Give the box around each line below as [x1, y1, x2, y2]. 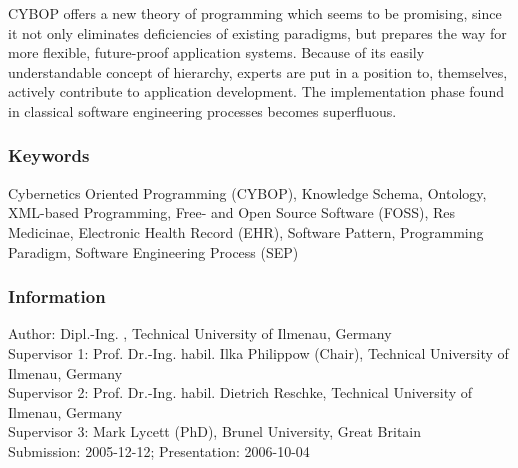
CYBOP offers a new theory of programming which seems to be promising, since [8, 3, 502, 23]
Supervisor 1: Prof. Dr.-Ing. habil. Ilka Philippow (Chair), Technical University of [8, 342, 509, 363]
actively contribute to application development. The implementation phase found [8, 81, 504, 102]
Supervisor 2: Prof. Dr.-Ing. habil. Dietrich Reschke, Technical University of [8, 382, 473, 403]
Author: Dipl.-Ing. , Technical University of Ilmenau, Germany [8, 323, 392, 344]
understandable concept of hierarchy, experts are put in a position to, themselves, [8, 61, 508, 82]
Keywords [8, 143, 90, 168]
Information [8, 284, 106, 309]
